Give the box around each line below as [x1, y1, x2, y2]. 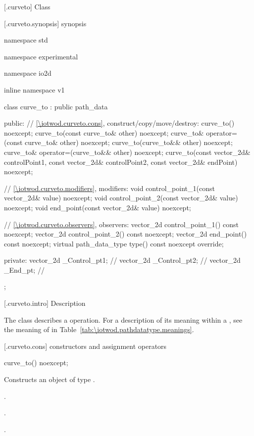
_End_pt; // [4, 264, 45, 275]
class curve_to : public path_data [4, 101, 108, 111]
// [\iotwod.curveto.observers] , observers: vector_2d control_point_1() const [4, 219, 239, 229]
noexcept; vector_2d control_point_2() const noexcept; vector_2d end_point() [4, 229, 247, 239]
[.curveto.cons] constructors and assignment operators [4, 340, 167, 351]
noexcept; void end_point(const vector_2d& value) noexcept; [4, 202, 191, 212]
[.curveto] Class [4, 1, 51, 11]
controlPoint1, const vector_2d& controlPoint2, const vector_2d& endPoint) [4, 156, 238, 167]
